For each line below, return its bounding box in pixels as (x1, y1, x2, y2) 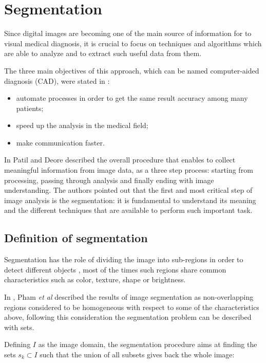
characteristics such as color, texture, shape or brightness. (4, 274, 186, 285)
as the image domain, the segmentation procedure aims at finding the (38, 339, 257, 350)
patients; (16, 102, 44, 113)
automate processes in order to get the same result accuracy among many (16, 93, 248, 103)
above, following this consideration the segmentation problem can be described (4, 312, 252, 322)
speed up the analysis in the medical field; (16, 120, 148, 131)
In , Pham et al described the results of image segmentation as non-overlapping (4, 292, 254, 302)
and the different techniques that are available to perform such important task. (4, 205, 253, 215)
